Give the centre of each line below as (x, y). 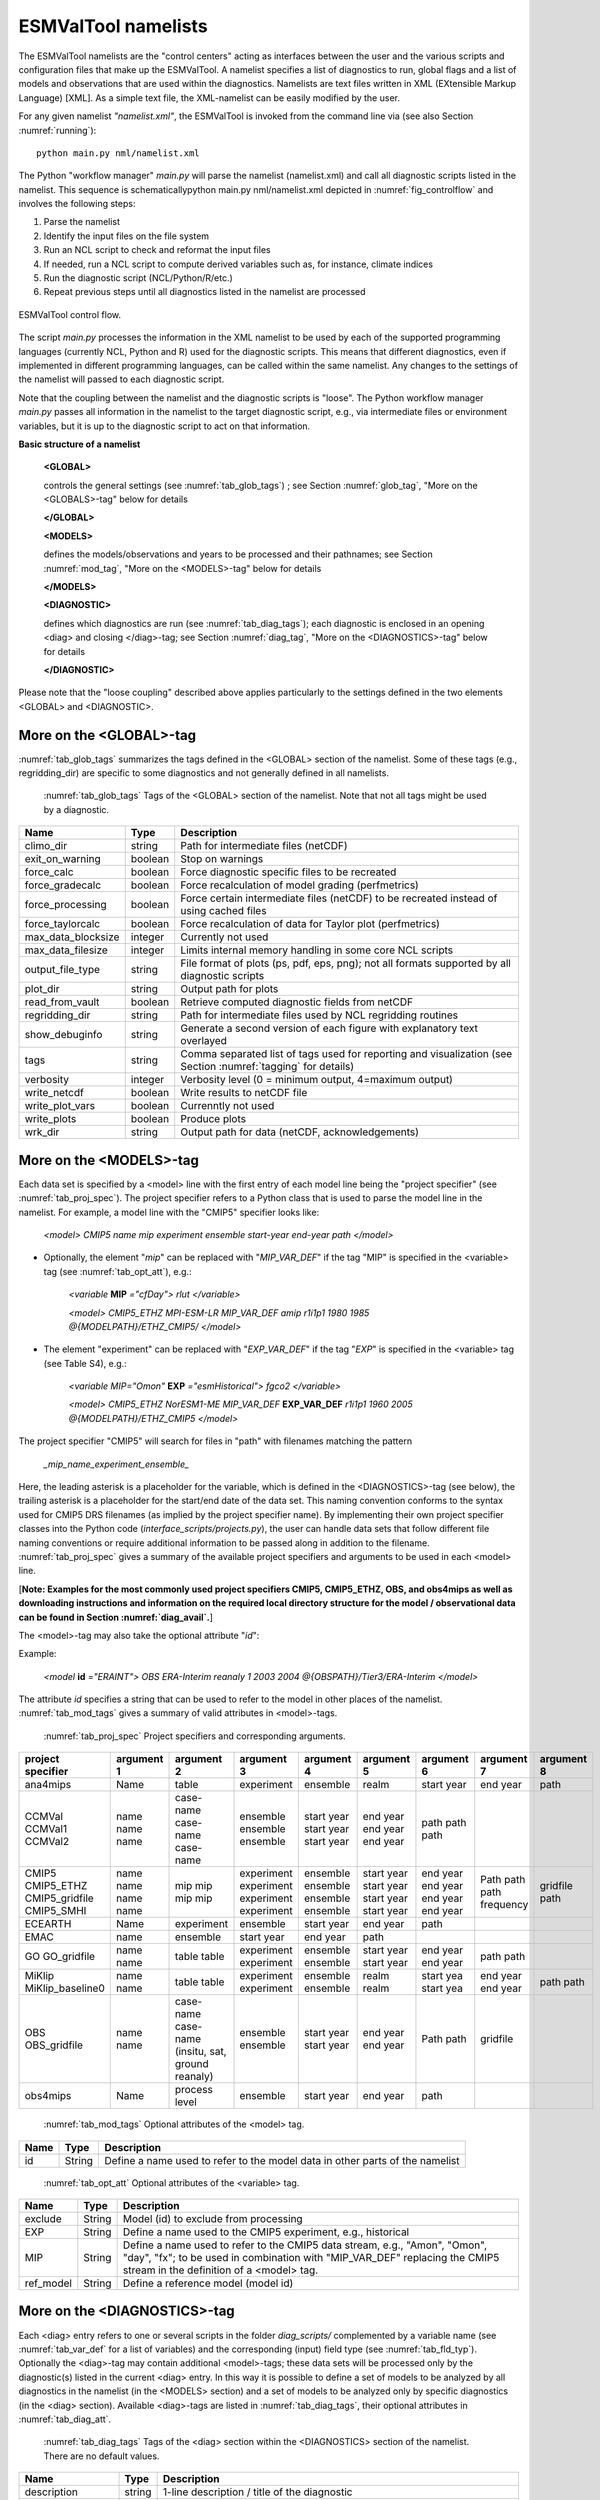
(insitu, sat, (200, 2052)
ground (191, 2064)
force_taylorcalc (62, 924)
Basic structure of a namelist (79, 444)
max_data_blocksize (72, 937)
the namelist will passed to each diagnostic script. (121, 379)
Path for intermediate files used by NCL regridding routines (319, 1015)
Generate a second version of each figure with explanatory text (329, 1028)
